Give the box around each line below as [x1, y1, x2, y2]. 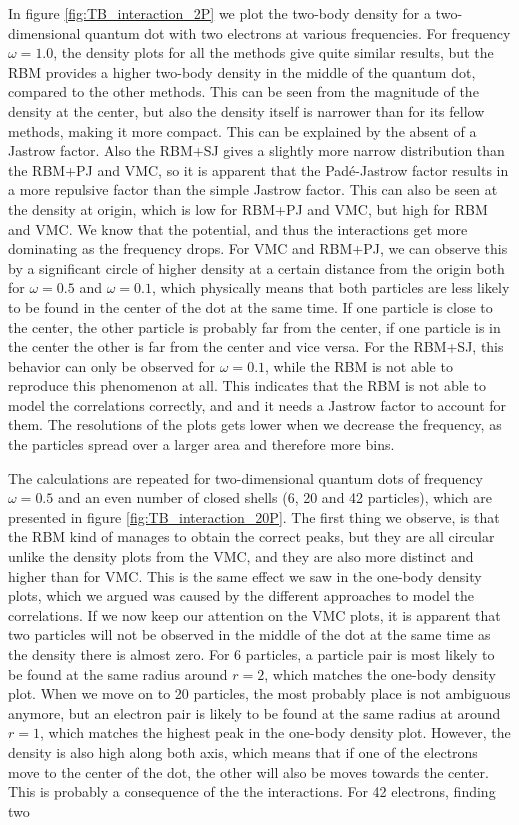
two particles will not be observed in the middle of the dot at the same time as [8, 624, 491, 645]
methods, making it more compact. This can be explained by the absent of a [8, 120, 477, 141]
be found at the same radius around [8, 663, 228, 684]
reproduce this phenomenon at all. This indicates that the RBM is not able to [8, 375, 486, 396]
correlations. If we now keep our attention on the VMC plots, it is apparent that [8, 604, 501, 625]
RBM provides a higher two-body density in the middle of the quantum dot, [8, 61, 476, 82]
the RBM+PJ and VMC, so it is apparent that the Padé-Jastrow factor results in [8, 159, 509, 180]
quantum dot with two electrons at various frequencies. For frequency [85, 22, 511, 43]
